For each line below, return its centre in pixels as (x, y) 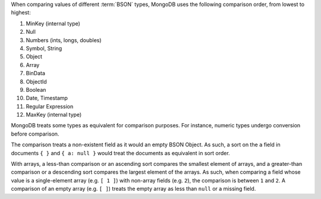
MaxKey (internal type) (54, 115)
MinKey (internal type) (53, 23)
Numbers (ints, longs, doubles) (64, 40)
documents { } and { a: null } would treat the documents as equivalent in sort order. (120, 153)
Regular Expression (50, 106)
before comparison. (35, 134)
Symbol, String (44, 48)
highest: (21, 12)
